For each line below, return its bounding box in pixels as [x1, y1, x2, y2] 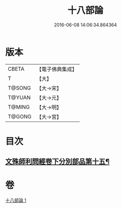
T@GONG [8, 113, 32, 120]
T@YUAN [8, 94, 31, 101]
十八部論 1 [5, 197, 26, 203]
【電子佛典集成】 [36, 66, 77, 73]
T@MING [8, 103, 30, 110]
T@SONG [8, 84, 32, 92]
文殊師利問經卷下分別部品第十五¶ [5, 157, 110, 166]
